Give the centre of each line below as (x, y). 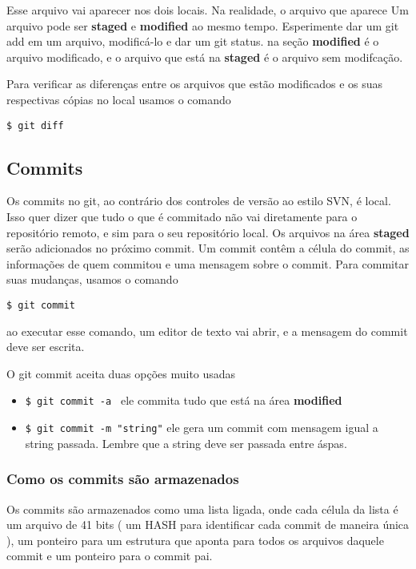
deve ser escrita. (46, 347)
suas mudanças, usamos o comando (92, 279)
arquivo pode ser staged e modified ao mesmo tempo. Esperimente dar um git (203, 25)
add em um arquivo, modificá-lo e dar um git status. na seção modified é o (193, 41)
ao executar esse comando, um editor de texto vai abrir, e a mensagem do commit (207, 331)
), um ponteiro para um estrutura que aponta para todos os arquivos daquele (195, 540)
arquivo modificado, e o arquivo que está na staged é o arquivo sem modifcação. (205, 56)
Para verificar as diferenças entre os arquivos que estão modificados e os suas (195, 84)
